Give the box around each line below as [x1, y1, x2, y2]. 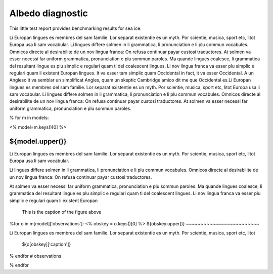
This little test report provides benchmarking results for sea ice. [9, 25, 142, 31]
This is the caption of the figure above [22, 209, 102, 215]
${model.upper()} [9, 137, 67, 146]
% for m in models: [9, 114, 49, 121]
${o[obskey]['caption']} [22, 241, 71, 248]
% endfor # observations [9, 253, 62, 259]
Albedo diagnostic [9, 8, 88, 19]
